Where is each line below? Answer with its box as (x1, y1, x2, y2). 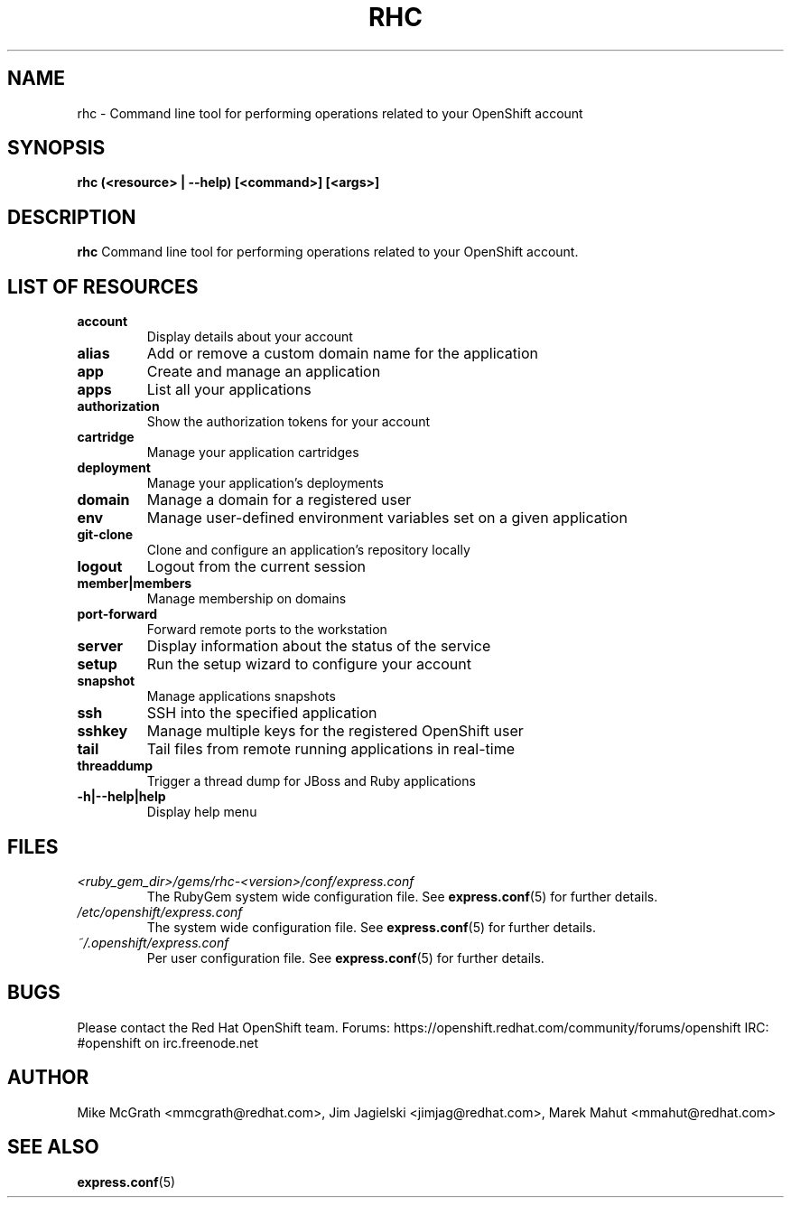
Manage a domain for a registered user (146, 490, 412, 509)
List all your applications (146, 380, 312, 399)
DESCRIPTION (7, 205, 136, 229)
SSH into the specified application (146, 704, 377, 723)
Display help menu (146, 804, 257, 820)
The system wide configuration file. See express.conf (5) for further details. (146, 919, 596, 935)
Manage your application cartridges (146, 444, 359, 461)
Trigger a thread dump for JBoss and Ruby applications (146, 773, 476, 789)
